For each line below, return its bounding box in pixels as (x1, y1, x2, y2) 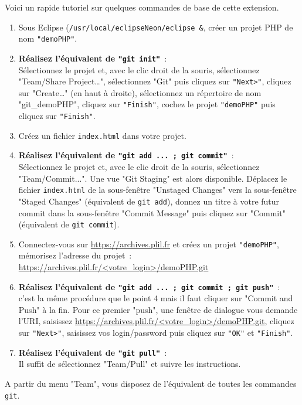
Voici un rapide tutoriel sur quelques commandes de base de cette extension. (5, 1, 279, 13)
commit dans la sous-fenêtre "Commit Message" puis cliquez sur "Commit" (18, 206, 286, 219)
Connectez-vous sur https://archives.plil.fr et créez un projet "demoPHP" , (18, 237, 279, 250)
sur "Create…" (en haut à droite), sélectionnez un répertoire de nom (18, 86, 262, 98)
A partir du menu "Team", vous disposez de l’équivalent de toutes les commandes (5, 377, 297, 389)
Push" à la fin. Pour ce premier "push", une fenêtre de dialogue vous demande (18, 303, 298, 315)
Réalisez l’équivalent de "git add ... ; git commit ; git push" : (18, 280, 280, 292)
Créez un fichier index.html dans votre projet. (18, 129, 186, 141)
